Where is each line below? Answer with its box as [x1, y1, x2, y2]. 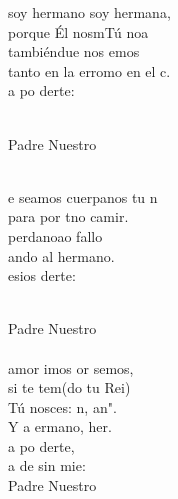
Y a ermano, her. [8, 416, 112, 437]
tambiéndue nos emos [8, 41, 140, 62]
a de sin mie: [8, 455, 86, 476]
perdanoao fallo [8, 225, 103, 246]
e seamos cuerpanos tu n [8, 186, 158, 207]
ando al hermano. [8, 245, 115, 266]
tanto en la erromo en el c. [8, 60, 171, 81]
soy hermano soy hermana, [8, 2, 171, 22]
